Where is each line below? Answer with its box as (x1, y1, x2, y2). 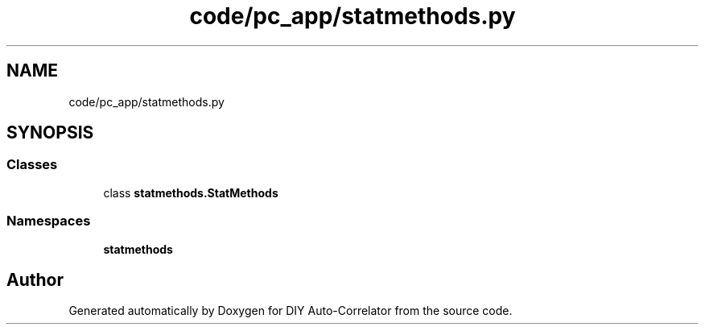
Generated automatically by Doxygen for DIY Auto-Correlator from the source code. (68, 304, 513, 318)
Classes (6, 156, 58, 173)
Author (6, 269, 64, 290)
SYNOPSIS (6, 122, 94, 143)
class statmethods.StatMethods (103, 185, 278, 200)
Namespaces (6, 213, 91, 230)
